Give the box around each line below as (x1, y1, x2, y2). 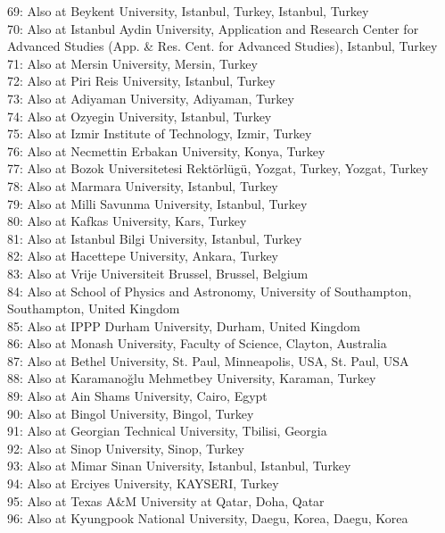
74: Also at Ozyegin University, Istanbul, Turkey (7, 106, 272, 125)
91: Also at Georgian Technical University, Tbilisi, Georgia (7, 421, 327, 440)
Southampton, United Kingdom (7, 299, 180, 318)
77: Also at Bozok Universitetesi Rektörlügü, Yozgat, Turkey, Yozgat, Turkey (7, 159, 429, 178)
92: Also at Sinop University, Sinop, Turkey (7, 438, 244, 457)
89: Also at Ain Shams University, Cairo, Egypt (7, 387, 268, 405)
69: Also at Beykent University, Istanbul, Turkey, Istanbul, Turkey (7, 2, 369, 20)
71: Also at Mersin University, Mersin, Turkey (7, 54, 258, 72)
